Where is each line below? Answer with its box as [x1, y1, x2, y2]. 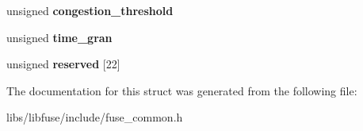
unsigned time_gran [6, 29, 113, 45]
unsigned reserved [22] [6, 56, 120, 72]
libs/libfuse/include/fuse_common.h [6, 109, 183, 125]
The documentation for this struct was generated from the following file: [6, 82, 357, 98]
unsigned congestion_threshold [6, 2, 174, 18]
